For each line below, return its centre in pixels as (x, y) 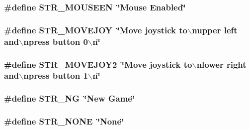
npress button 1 (56, 75)
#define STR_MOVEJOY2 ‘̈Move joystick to (98, 64)
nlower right (221, 64)
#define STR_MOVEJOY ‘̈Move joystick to (96, 30)
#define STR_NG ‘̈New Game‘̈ (70, 98)
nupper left (215, 30)
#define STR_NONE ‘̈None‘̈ (64, 121)
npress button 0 (56, 41)
